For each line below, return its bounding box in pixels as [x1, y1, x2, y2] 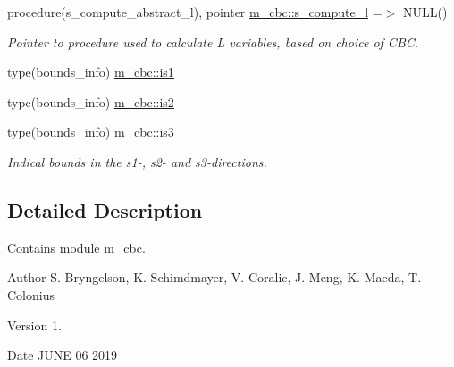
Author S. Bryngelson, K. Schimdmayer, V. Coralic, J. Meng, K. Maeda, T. [7, 268, 422, 287]
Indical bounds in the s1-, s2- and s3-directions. [7, 152, 267, 171]
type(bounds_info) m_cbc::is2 [7, 92, 174, 111]
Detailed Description [7, 196, 203, 223]
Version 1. [7, 315, 62, 334]
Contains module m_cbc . [7, 238, 146, 256]
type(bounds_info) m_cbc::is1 [7, 63, 174, 81]
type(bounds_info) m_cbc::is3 [7, 122, 174, 141]
